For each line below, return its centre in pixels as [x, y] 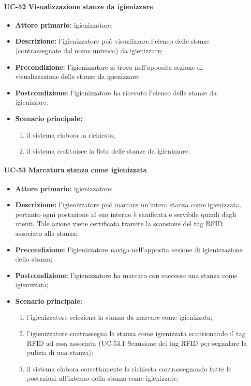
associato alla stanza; [46, 233]
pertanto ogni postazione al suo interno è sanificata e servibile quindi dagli [126, 214]
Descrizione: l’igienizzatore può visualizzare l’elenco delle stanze [112, 41]
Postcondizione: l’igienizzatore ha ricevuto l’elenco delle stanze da [116, 92]
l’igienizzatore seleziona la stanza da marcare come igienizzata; [120, 317]
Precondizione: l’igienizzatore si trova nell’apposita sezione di [109, 67]
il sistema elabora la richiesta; [71, 134]
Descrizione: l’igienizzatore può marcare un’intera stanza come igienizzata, [128, 205]
